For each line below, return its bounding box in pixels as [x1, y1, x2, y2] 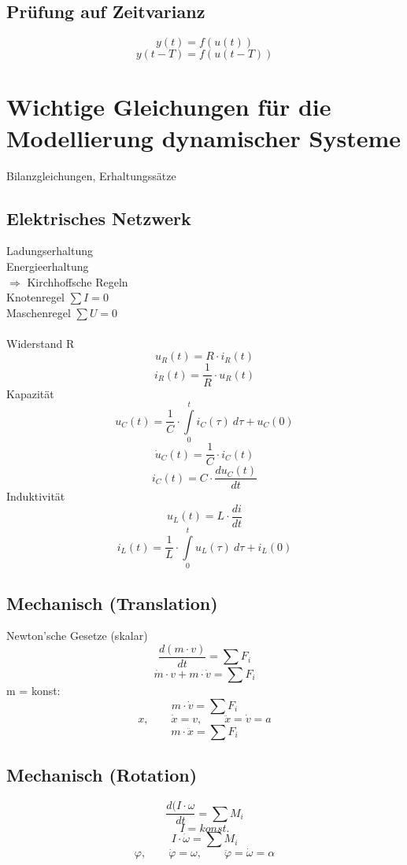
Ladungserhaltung [6, 242, 94, 259]
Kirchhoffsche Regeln [27, 273, 128, 290]
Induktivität [6, 488, 65, 505]
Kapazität [6, 385, 54, 401]
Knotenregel [6, 289, 65, 305]
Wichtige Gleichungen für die [6, 91, 331, 123]
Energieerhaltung [6, 257, 89, 274]
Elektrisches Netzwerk [6, 205, 191, 230]
